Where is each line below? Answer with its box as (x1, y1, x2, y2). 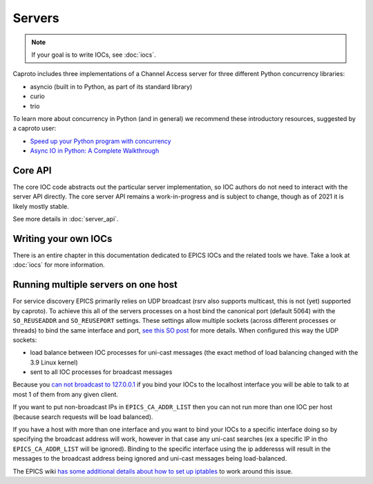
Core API (12, 165, 52, 176)
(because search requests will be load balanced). (12, 412, 153, 421)
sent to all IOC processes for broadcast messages (30, 368, 173, 376)
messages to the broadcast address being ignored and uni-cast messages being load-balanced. (12, 454, 287, 463)
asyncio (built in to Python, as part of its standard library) (30, 82, 193, 91)
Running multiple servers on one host (12, 279, 178, 290)
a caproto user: (12, 124, 57, 133)
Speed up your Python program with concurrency (30, 137, 172, 145)
